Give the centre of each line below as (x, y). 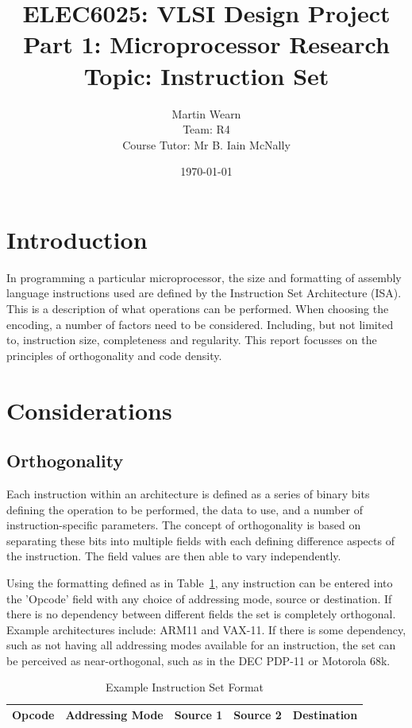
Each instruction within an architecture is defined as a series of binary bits (188, 493)
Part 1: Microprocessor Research (206, 44)
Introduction (77, 239)
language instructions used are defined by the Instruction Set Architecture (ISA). (204, 293)
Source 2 (258, 715)
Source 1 (198, 715)
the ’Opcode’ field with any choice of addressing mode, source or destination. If (199, 598)
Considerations (89, 410)
